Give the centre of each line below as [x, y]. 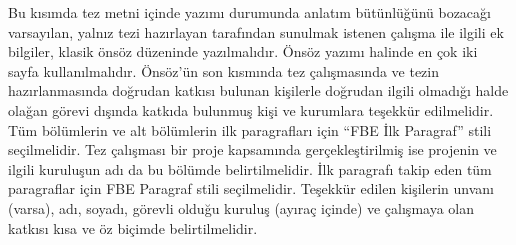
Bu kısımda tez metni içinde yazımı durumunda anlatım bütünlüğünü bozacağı [249, 12]
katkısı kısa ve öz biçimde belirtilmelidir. [133, 227]
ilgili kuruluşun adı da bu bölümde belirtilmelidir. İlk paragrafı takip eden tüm [250, 168]
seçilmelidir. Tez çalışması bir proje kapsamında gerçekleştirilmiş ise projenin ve [252, 149]
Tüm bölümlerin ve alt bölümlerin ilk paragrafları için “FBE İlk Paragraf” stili [250, 129]
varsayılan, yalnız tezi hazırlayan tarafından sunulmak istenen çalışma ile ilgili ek [256, 31]
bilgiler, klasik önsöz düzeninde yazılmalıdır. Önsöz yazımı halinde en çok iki [243, 51]
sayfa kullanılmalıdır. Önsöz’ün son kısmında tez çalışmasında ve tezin [224, 70]
